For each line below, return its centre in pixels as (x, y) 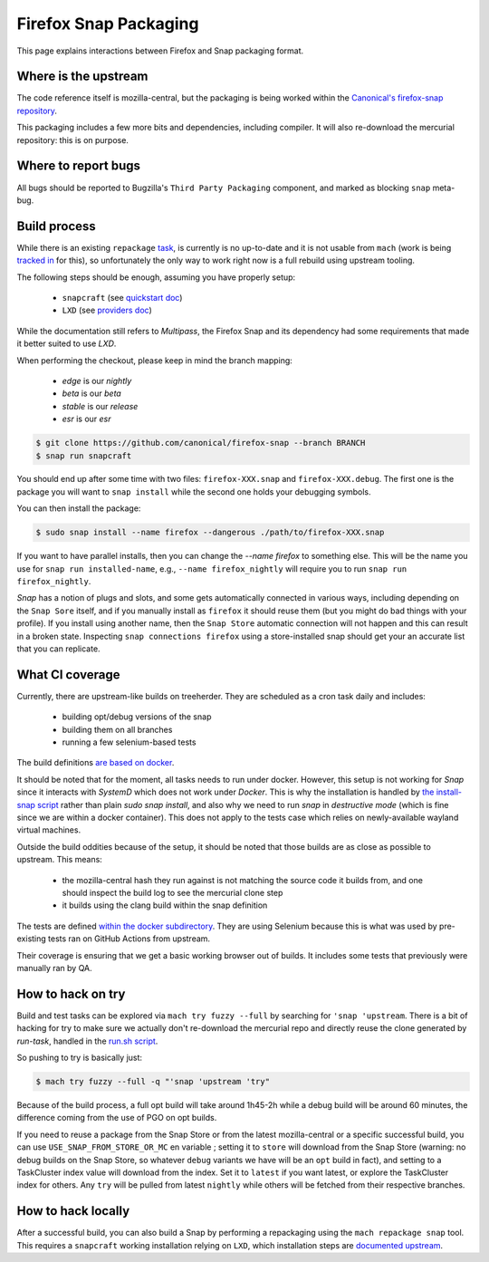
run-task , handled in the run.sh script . (87, 1041)
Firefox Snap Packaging (108, 24)
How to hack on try (71, 993)
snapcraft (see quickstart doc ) (122, 298)
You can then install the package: (79, 508)
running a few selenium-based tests (129, 742)
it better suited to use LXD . (67, 343)
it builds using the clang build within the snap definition (165, 905)
